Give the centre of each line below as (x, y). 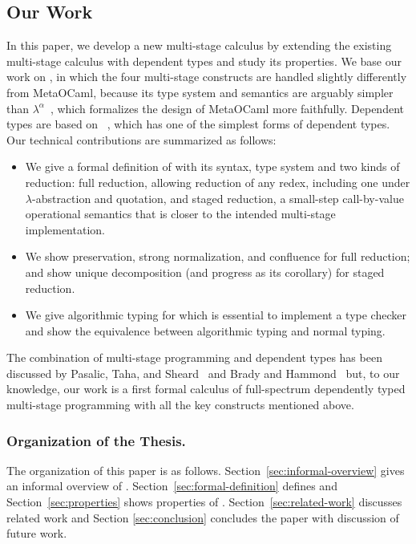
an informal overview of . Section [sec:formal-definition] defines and (172, 486)
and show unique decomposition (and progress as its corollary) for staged (205, 272)
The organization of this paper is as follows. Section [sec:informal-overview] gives (206, 470)
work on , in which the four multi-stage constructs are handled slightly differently (207, 77)
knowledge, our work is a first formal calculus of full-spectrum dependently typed (206, 389)
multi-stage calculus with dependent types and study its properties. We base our (204, 61)
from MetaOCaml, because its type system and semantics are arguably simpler (200, 92)
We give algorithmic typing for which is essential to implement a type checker (216, 315)
